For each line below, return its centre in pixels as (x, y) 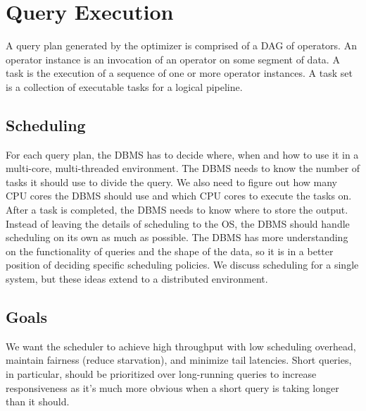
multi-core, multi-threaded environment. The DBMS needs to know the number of (183, 168)
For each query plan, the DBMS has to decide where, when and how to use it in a (182, 154)
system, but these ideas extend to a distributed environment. (137, 279)
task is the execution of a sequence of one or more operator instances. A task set (179, 73)
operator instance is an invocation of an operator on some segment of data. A (173, 59)
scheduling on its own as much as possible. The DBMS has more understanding (177, 237)
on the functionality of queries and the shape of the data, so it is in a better (170, 251)
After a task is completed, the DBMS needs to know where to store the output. (177, 210)
